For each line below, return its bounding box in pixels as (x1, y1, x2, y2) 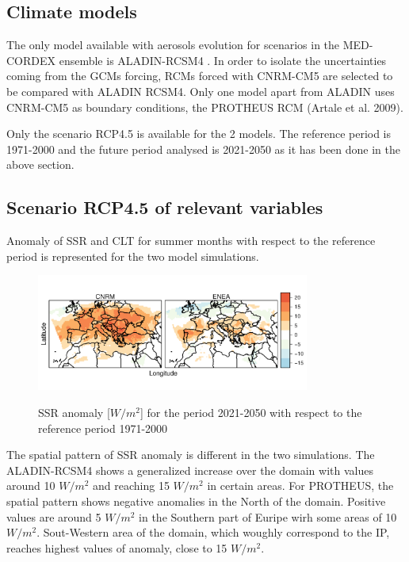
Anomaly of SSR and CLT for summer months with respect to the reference (6, 232, 376, 249)
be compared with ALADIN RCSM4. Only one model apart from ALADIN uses (6, 82, 395, 99)
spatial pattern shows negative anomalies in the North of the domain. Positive (6, 492, 386, 509)
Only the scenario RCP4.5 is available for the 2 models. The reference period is (6, 125, 392, 142)
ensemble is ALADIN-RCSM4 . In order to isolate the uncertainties (59, 52, 387, 68)
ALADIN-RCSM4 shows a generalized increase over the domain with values (6, 461, 373, 478)
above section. (6, 156, 75, 173)
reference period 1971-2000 (38, 419, 168, 436)
